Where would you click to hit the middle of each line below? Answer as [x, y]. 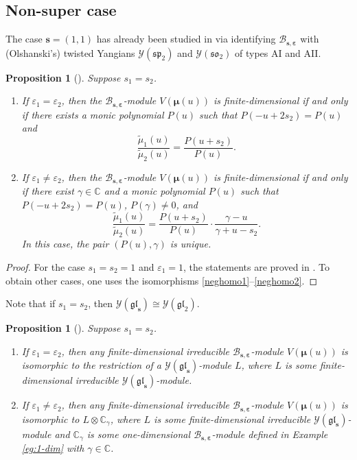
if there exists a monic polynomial [93, 114]
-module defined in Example [270, 434]
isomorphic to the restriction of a [91, 365]
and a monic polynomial [154, 191]
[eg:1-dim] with [53, 448]
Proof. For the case [45, 266]
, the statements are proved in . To [256, 266]
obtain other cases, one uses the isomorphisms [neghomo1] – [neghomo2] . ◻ [162, 280]
